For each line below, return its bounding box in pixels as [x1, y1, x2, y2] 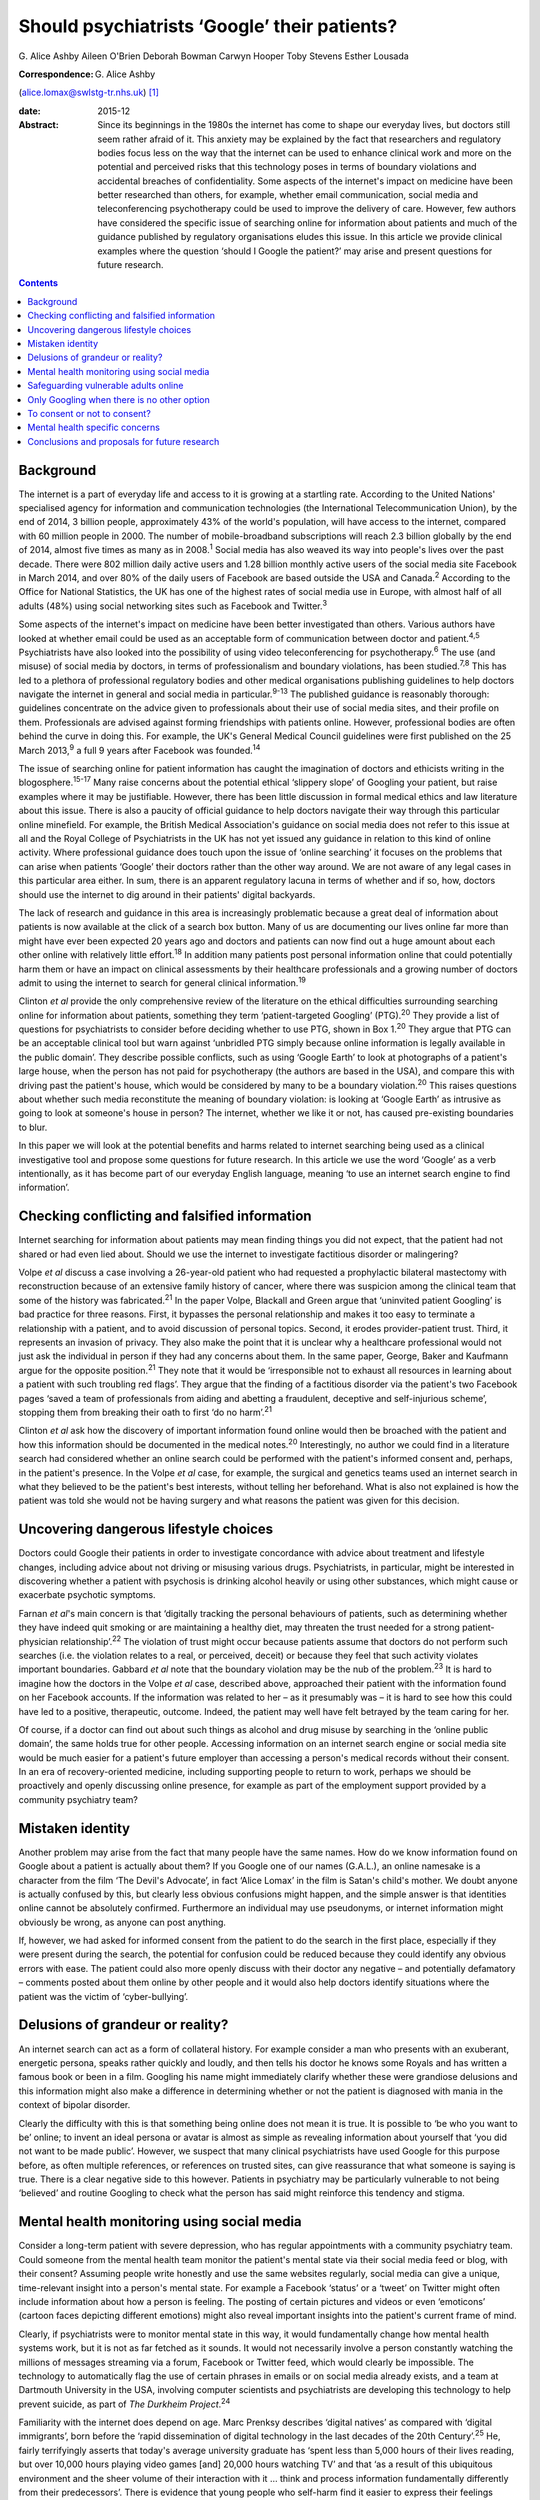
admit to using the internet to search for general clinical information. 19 [18, 975, 307, 989]
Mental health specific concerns [27, 421, 160, 434]
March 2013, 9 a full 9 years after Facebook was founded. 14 [18, 742, 261, 756]
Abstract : [18, 119, 59, 131]
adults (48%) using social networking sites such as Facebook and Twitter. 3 [18, 598, 328, 612]
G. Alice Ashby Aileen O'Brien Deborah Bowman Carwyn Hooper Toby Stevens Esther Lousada [18, 50, 409, 62]
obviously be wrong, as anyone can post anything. [18, 1916, 227, 1928]
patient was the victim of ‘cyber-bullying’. [18, 1990, 189, 2002]
